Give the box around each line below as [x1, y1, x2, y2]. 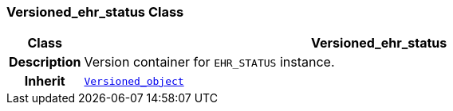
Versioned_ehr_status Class [6, 4, 184, 20]
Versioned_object [84, 75, 184, 87]
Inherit [24, 73, 65, 90]
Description [9, 54, 81, 71]
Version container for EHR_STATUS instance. [84, 54, 335, 71]
